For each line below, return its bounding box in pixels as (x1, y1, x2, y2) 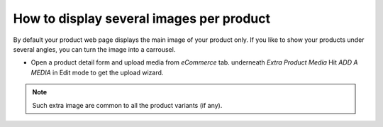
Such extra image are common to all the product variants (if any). (32, 101, 223, 109)
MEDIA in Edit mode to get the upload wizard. (30, 68, 164, 77)
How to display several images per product (13, 11, 271, 26)
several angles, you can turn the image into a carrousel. (13, 45, 176, 53)
